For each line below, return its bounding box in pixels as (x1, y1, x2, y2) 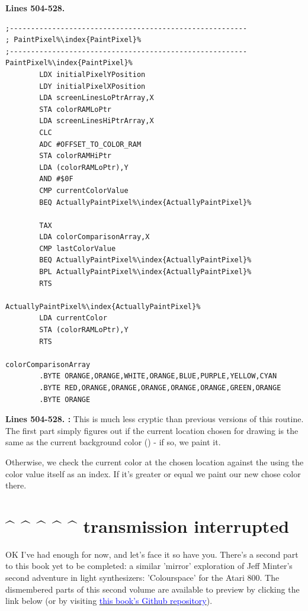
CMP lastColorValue (39, 244, 116, 253)
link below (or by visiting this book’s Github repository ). (5, 594, 213, 607)
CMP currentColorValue (39, 186, 129, 195)
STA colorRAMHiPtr (39, 152, 111, 160)
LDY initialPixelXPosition (39, 82, 146, 91)
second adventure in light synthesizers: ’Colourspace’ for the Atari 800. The (5, 571, 280, 584)
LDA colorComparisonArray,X (39, 233, 150, 242)
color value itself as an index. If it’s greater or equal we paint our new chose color (5, 467, 301, 480)
